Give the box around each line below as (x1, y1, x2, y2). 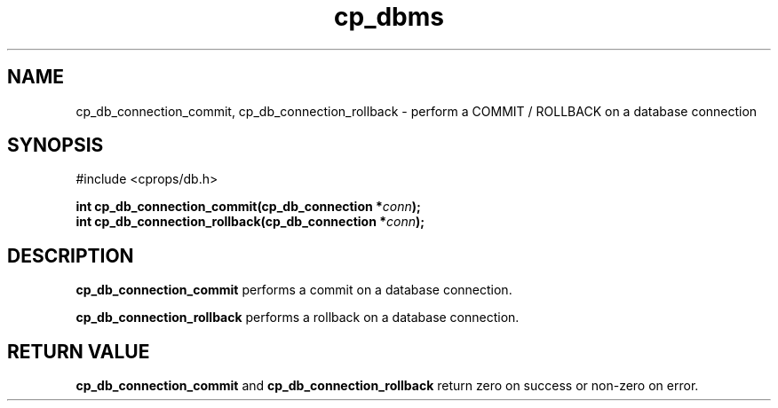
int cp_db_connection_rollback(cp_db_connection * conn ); (75, 214, 425, 230)
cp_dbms (334, 2, 444, 32)
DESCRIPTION (7, 244, 134, 267)
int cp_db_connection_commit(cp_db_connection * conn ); (75, 199, 421, 215)
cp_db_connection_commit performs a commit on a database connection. (75, 282, 512, 298)
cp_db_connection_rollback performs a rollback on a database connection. (75, 310, 520, 326)
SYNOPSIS (7, 134, 104, 157)
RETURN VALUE (7, 340, 150, 363)
